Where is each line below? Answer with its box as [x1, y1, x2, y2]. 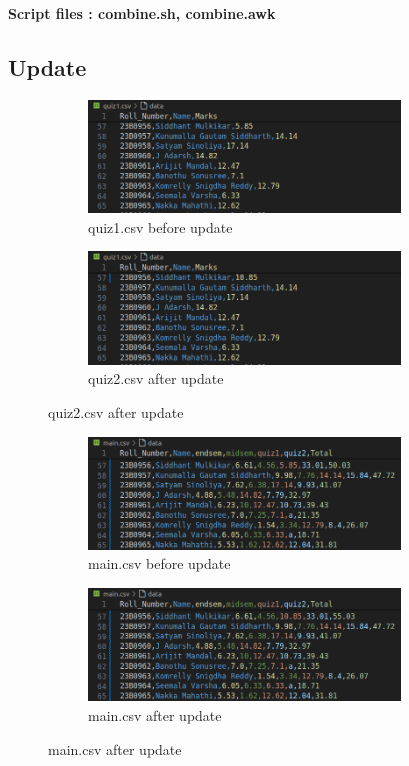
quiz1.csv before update [88, 216, 233, 237]
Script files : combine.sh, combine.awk [8, 3, 276, 23]
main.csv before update [88, 553, 231, 574]
